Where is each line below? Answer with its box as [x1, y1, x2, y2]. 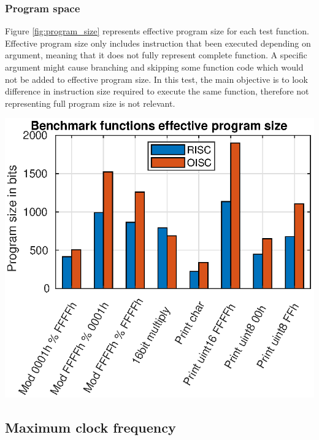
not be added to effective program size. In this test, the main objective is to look [5, 72, 308, 85]
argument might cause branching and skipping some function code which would [5, 61, 304, 73]
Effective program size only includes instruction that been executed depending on [5, 36, 311, 49]
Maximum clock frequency [5, 418, 176, 437]
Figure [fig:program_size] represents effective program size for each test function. [5, 25, 309, 37]
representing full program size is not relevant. [5, 96, 175, 109]
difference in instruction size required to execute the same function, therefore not [5, 85, 309, 98]
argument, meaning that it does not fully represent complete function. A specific [5, 48, 307, 61]
